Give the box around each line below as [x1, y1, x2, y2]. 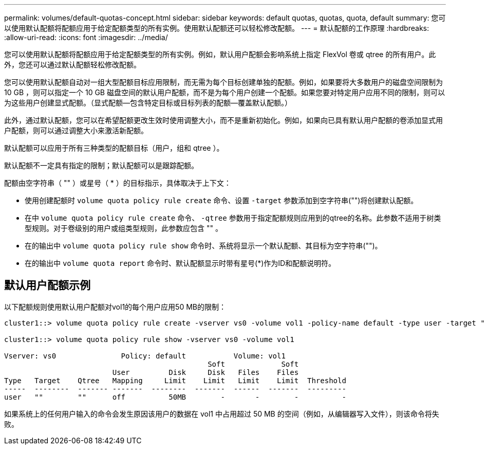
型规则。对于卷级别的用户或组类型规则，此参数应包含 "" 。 [25, 224, 222, 232]
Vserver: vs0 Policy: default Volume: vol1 [4, 351, 286, 360]
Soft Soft [208, 360, 299, 368]
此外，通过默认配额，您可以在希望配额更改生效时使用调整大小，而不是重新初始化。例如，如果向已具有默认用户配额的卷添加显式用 [4, 116, 443, 124]
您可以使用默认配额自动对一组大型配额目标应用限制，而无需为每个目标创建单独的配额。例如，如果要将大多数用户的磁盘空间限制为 [4, 78, 443, 86]
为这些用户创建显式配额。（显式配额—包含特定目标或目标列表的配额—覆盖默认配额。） [4, 98, 292, 107]
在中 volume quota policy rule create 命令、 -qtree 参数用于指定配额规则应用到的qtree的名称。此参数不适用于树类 [25, 213, 441, 222]
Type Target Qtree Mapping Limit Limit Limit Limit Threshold [4, 376, 346, 385]
